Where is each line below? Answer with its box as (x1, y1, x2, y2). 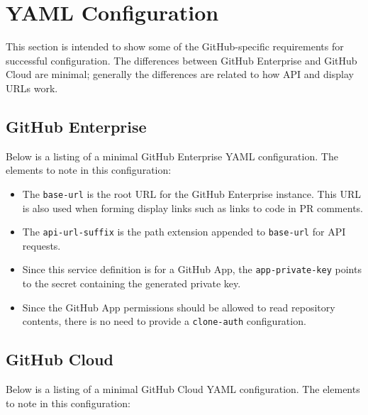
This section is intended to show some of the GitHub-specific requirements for (6, 39, 344, 54)
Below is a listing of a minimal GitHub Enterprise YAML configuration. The (6, 148, 338, 163)
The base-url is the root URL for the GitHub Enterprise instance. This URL (22, 186, 362, 201)
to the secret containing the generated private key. (22, 276, 241, 291)
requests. (22, 238, 61, 253)
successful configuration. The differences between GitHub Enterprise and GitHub (6, 52, 357, 67)
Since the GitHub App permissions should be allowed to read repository (22, 299, 335, 314)
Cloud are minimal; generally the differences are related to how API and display (6, 67, 354, 82)
